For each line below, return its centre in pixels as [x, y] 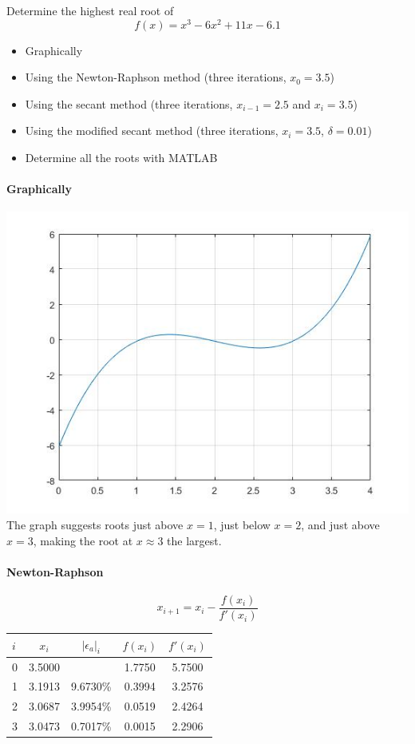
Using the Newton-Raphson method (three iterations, [156, 77]
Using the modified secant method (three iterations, [152, 131]
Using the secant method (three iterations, [129, 103]
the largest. [194, 540]
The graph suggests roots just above [95, 525]
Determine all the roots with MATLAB [121, 158]
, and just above [340, 525]
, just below [242, 525]
